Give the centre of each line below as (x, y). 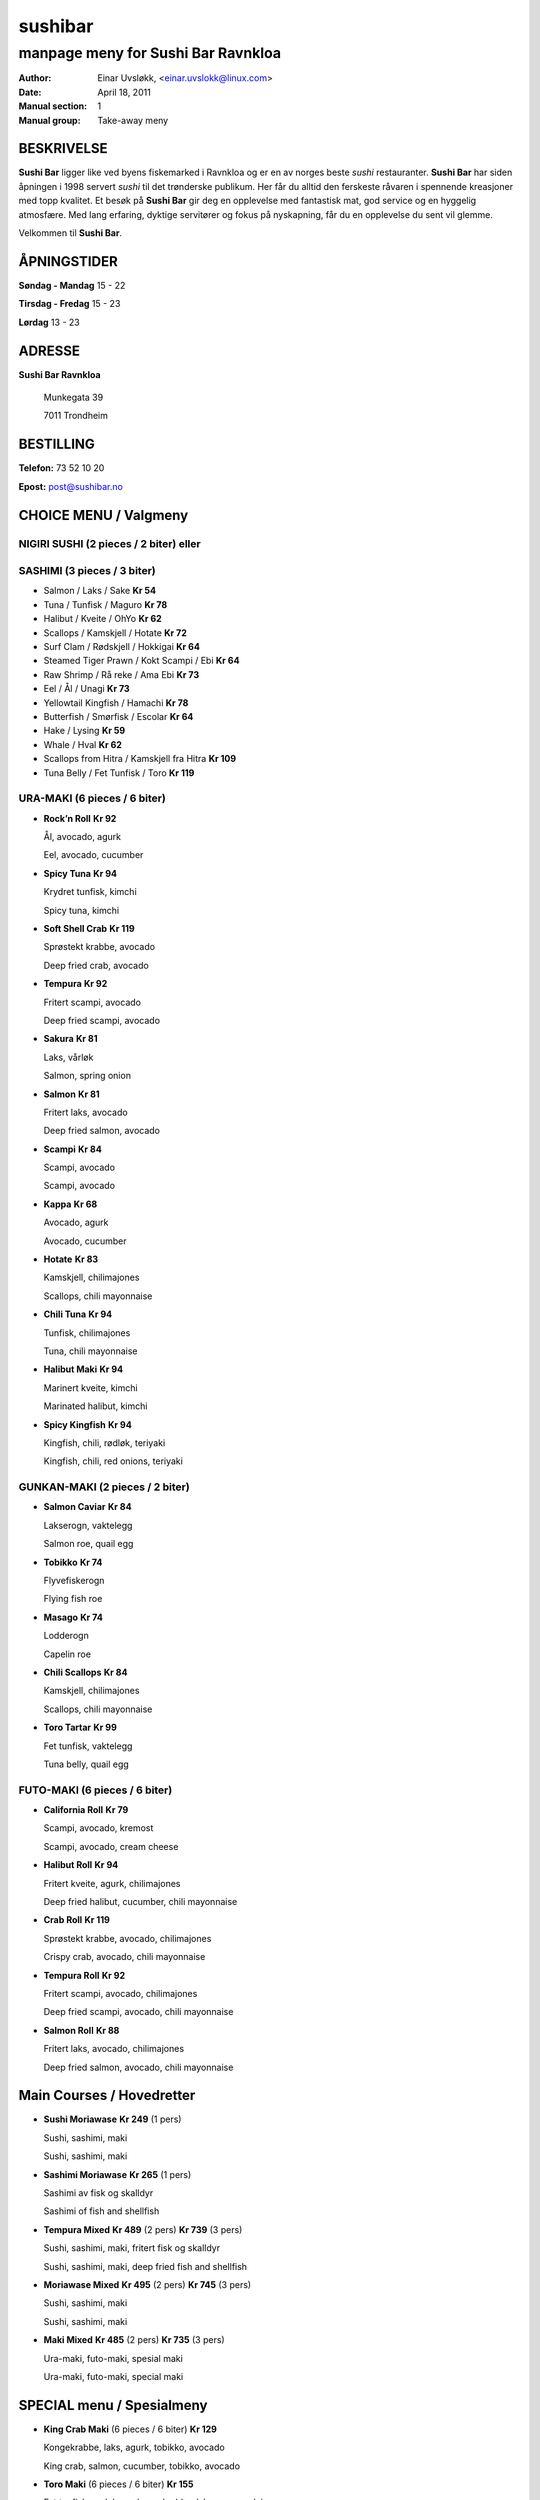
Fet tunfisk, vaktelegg (88, 1746)
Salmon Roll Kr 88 (81, 2030)
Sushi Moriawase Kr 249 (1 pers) (112, 2119)
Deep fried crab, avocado (96, 965)
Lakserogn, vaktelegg (88, 1525)
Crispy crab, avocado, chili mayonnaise (124, 1957)
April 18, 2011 (124, 92)
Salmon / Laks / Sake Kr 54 (100, 591)
